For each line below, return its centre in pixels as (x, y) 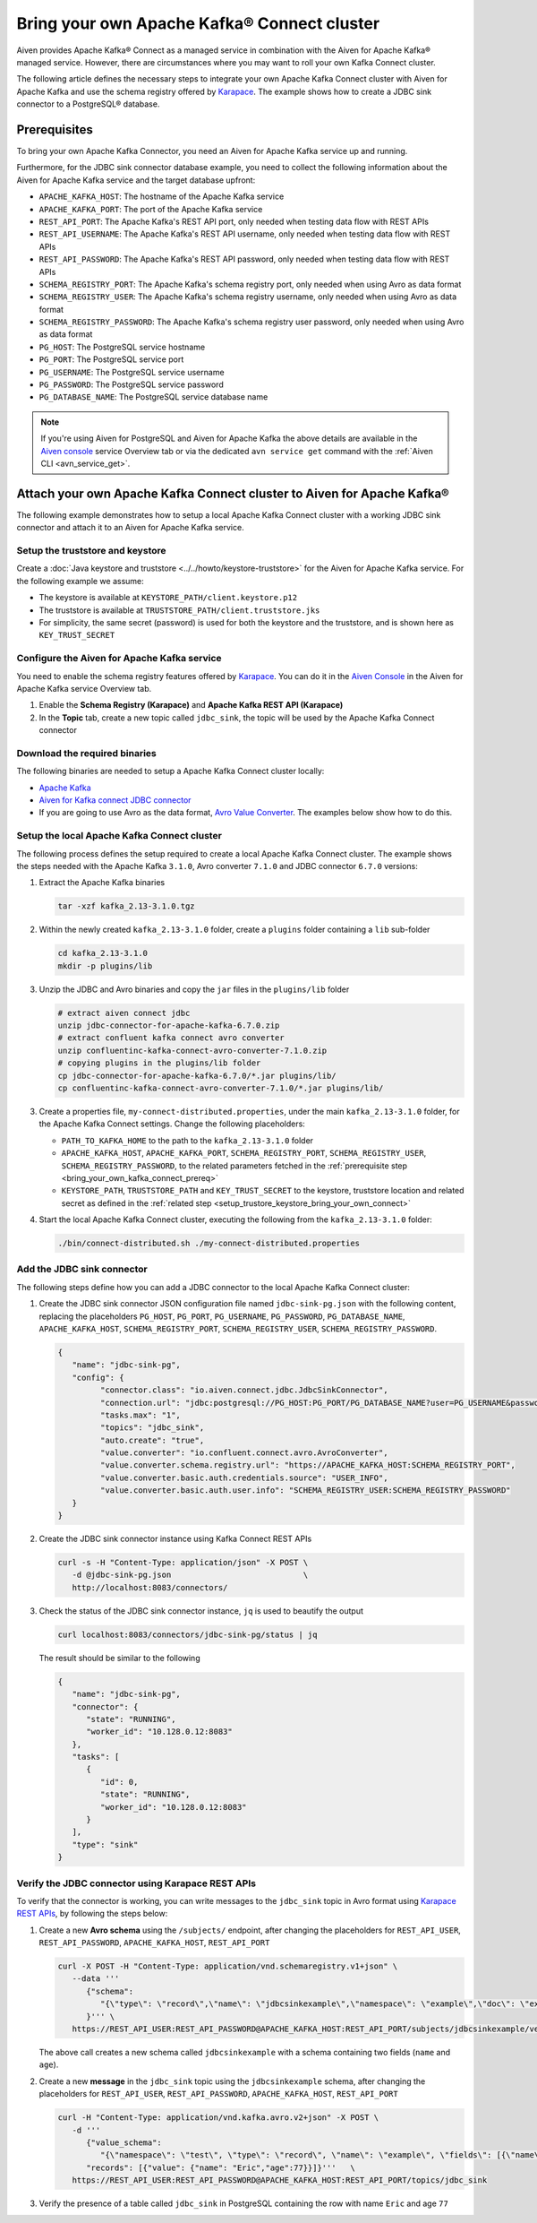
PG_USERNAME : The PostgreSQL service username (132, 372)
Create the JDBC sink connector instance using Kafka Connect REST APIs (175, 1539)
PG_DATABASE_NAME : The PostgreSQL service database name (153, 397)
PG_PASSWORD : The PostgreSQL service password (131, 384)
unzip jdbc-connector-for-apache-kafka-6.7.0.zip (169, 1025)
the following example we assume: (81, 581)
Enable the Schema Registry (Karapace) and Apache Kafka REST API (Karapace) (191, 705)
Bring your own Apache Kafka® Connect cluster (198, 23)
